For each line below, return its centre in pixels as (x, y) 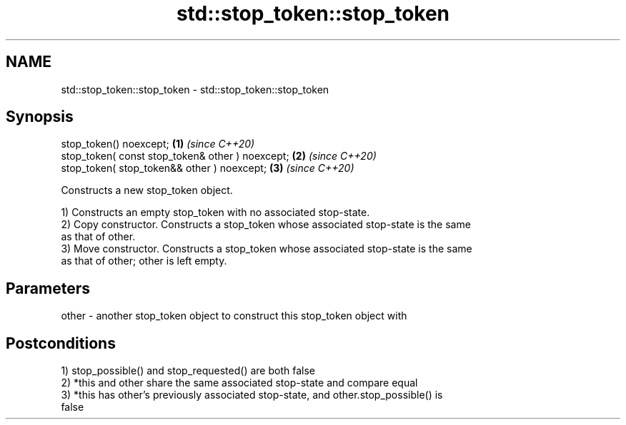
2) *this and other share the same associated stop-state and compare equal (239, 383)
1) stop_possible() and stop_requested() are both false (188, 371)
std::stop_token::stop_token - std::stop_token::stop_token (195, 89)
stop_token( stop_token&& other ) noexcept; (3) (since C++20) (208, 168)
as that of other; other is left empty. (144, 261)
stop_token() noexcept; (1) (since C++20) (158, 144)
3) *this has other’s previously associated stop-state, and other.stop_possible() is (252, 395)
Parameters (48, 288)
